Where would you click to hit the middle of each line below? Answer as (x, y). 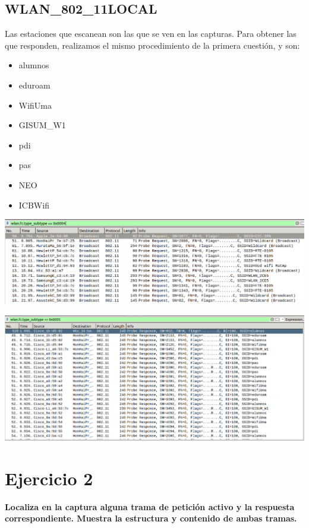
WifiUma (35, 105)
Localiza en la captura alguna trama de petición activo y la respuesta (150, 506)
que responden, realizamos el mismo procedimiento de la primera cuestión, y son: (152, 45)
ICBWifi (34, 205)
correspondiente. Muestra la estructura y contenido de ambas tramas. (151, 518)
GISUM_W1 (42, 125)
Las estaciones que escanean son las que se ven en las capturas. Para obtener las (151, 34)
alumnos (34, 65)
